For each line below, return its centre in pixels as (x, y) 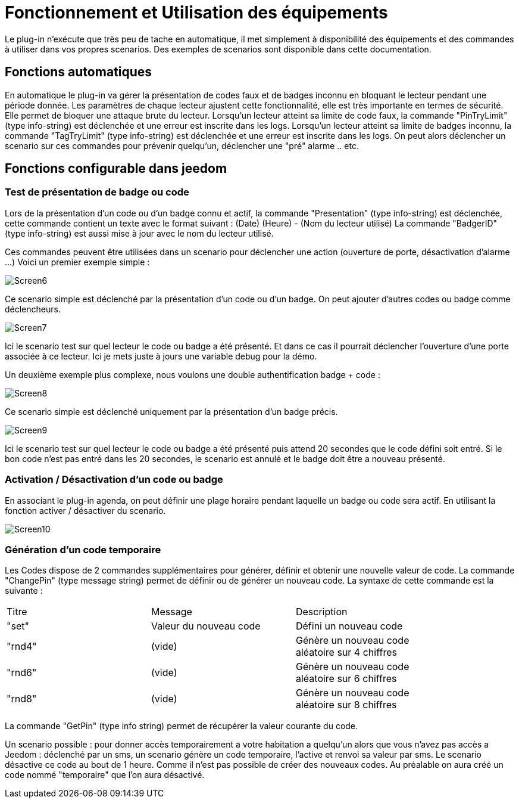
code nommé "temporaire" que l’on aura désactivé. (105, 775)
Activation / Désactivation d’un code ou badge (114, 480)
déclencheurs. (33, 309)
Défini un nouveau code (349, 626)
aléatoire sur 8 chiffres (346, 705)
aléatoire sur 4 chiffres (346, 652)
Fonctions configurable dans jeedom (116, 169)
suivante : (24, 591)
